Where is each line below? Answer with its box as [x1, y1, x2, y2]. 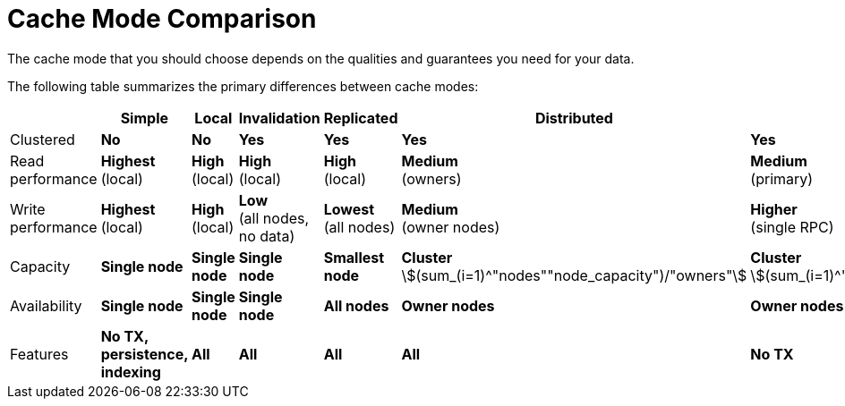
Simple [120, 108, 169, 127]
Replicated [323, 108, 398, 127]
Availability [10, 296, 82, 315]
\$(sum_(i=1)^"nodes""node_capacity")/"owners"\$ [401, 266, 747, 284]
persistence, [100, 344, 189, 363]
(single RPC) [750, 217, 834, 236]
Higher [750, 199, 798, 218]
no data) [238, 226, 295, 245]
